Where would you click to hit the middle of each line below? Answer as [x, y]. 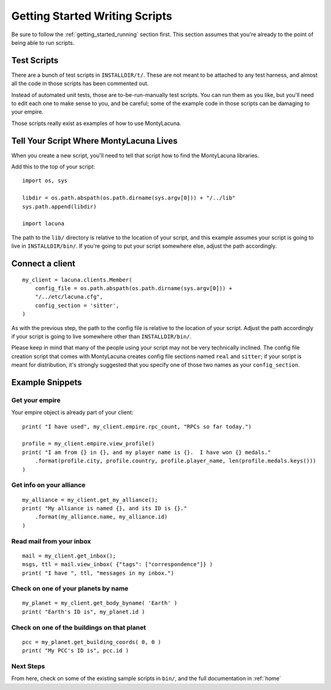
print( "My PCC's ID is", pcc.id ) [76, 651]
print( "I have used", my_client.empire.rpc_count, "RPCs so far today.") [137, 427]
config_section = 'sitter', [77, 305]
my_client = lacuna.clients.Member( [77, 280]
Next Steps [28, 666]
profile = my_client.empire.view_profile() [89, 444]
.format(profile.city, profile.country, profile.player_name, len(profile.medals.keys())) [176, 461]
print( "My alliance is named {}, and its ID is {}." [105, 508]
